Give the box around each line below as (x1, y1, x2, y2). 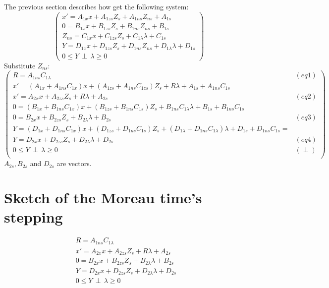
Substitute (4, 60, 36, 70)
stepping (4, 207, 63, 227)
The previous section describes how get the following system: (4, 1, 189, 11)
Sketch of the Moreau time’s (4, 187, 202, 208)
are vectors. (56, 158, 92, 169)
